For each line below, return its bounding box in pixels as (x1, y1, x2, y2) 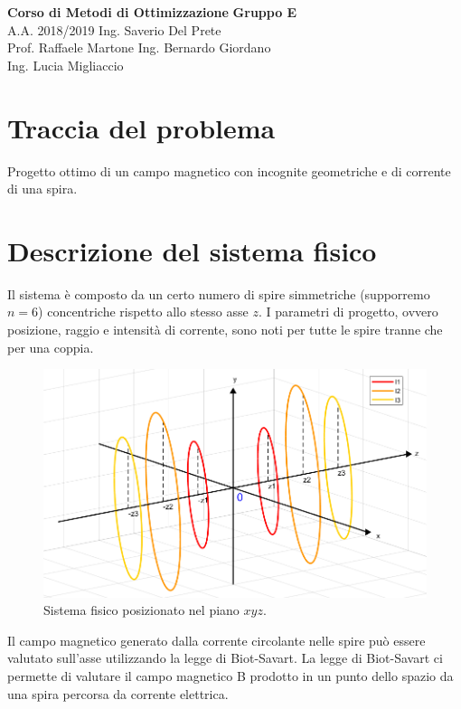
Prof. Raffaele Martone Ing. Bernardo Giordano (7, 38, 271, 57)
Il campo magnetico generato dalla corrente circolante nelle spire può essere (7, 630, 426, 649)
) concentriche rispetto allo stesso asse (38, 302, 249, 321)
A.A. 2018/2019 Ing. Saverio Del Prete (7, 20, 221, 39)
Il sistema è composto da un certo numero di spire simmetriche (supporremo (7, 284, 430, 303)
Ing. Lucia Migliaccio (7, 55, 124, 74)
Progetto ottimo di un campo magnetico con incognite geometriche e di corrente (7, 161, 451, 180)
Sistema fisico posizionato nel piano (43, 600, 240, 619)
